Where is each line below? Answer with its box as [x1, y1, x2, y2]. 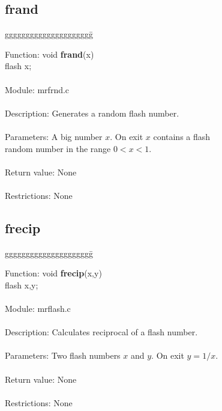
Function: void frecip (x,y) [5, 267, 102, 279]
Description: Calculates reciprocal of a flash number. [5, 326, 198, 338]
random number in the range [5, 142, 111, 154]
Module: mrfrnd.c [5, 83, 70, 96]
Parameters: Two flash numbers [5, 349, 121, 362]
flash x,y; [5, 278, 38, 291]
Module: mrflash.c [5, 302, 71, 315]
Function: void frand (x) [5, 47, 94, 60]
